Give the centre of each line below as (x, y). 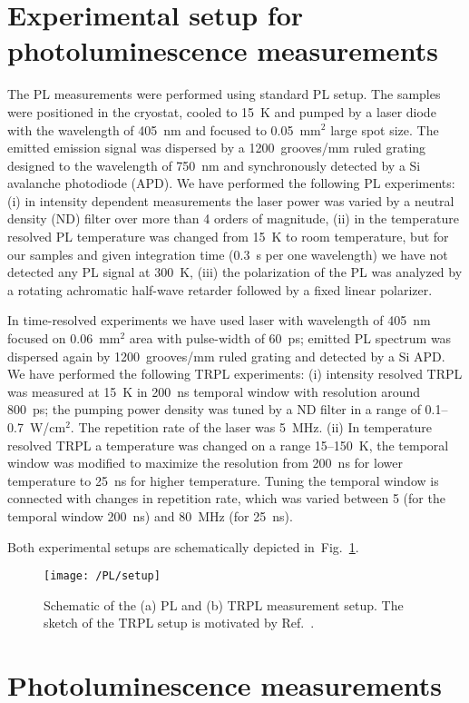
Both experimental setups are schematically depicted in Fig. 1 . (183, 546)
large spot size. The (385, 129)
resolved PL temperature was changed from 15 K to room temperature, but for (228, 237)
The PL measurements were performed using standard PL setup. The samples (224, 94)
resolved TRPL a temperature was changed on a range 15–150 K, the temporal (228, 445)
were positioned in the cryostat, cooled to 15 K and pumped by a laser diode (222, 111)
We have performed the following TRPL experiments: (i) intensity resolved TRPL (235, 374)
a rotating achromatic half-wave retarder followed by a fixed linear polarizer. (220, 289)
